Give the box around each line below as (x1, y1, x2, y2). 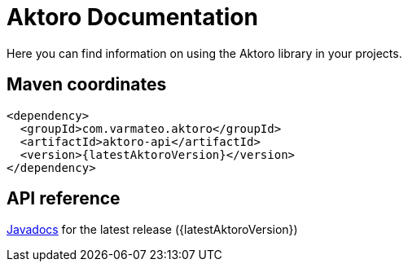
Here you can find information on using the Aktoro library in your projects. (7, 46, 402, 60)
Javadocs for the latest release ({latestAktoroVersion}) (7, 222, 298, 237)
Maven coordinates (7, 74, 167, 95)
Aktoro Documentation (7, 3, 258, 31)
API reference (7, 188, 121, 209)
